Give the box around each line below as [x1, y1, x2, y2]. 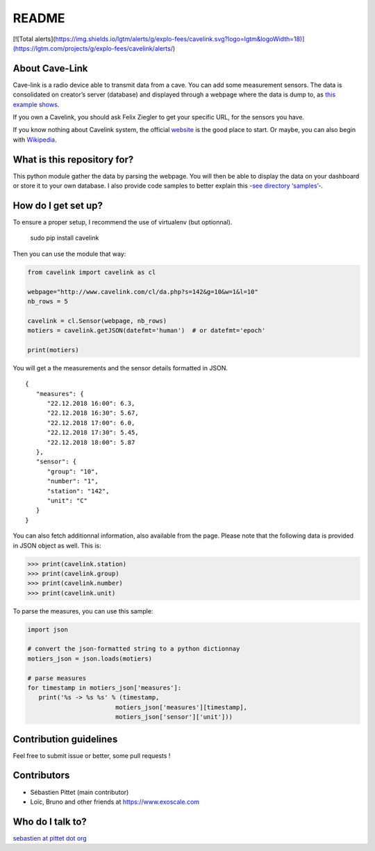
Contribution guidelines [12, 733, 118, 745]
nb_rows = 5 [27, 297, 69, 305]
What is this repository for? [12, 154, 134, 165]
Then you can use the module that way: [12, 249, 126, 258]
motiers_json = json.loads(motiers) [27, 654, 153, 663]
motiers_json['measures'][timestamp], [115, 703, 248, 711]
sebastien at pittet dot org [12, 834, 87, 842]
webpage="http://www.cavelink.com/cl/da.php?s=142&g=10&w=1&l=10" [27, 288, 258, 295]
